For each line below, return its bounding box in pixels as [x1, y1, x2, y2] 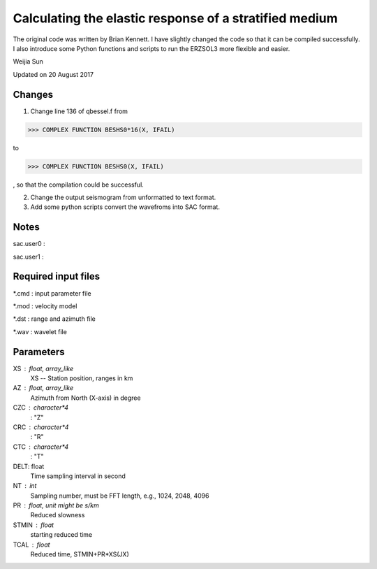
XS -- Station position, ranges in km [30, 374, 133, 382]
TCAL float [13, 540, 50, 549]
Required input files [13, 271, 101, 282]
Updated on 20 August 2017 [13, 70, 94, 78]
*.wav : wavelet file [13, 327, 68, 336]
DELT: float [13, 462, 45, 470]
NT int [13, 482, 37, 490]
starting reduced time [30, 531, 93, 539]
